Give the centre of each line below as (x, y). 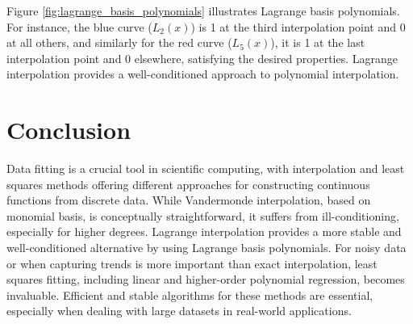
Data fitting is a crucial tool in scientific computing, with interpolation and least (206, 168)
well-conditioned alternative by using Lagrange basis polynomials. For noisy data (206, 248)
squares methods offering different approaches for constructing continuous (188, 184)
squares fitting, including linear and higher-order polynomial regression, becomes (206, 279)
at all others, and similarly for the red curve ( (119, 42)
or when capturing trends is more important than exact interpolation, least (192, 263)
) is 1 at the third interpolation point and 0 (298, 26)
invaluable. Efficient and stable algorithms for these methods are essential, (190, 295)
